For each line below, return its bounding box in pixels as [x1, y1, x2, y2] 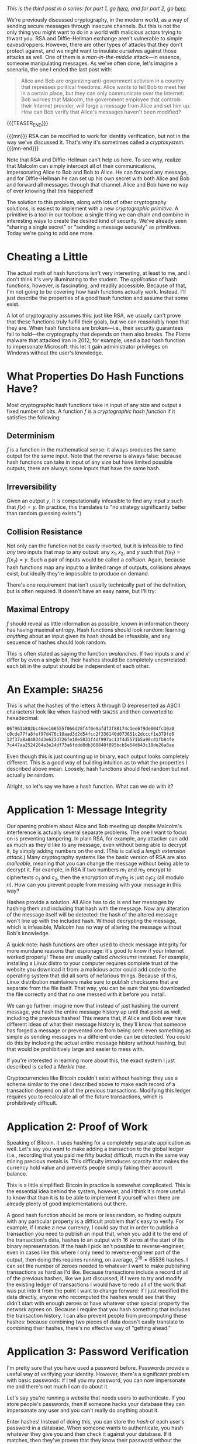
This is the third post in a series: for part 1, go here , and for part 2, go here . [6, 5, 188, 12]
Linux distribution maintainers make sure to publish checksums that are [6, 978, 178, 985]
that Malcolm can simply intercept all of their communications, [6, 162, 157, 169]
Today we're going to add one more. [6, 229, 94, 236]
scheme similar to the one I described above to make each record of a [6, 1081, 175, 1088]
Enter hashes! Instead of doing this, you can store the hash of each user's [6, 1418, 185, 1425]
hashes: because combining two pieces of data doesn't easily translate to [6, 1318, 184, 1325]
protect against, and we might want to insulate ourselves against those [6, 47, 177, 54]
